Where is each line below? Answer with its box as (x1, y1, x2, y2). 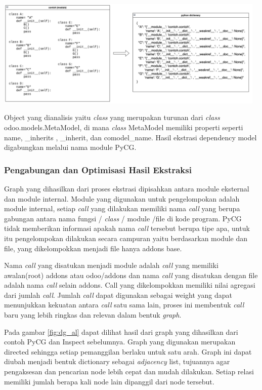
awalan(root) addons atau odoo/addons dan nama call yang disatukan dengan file (4, 269, 258, 280)
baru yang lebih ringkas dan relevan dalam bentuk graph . (4, 309, 182, 320)
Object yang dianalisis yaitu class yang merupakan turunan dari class (4, 112, 220, 123)
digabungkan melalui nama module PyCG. (4, 142, 137, 152)
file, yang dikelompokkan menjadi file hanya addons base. (4, 243, 182, 253)
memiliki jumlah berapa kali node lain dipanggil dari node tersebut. (4, 376, 214, 386)
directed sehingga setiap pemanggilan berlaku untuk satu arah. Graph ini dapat (4, 346, 252, 357)
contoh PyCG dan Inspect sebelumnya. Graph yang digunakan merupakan (4, 336, 236, 347)
